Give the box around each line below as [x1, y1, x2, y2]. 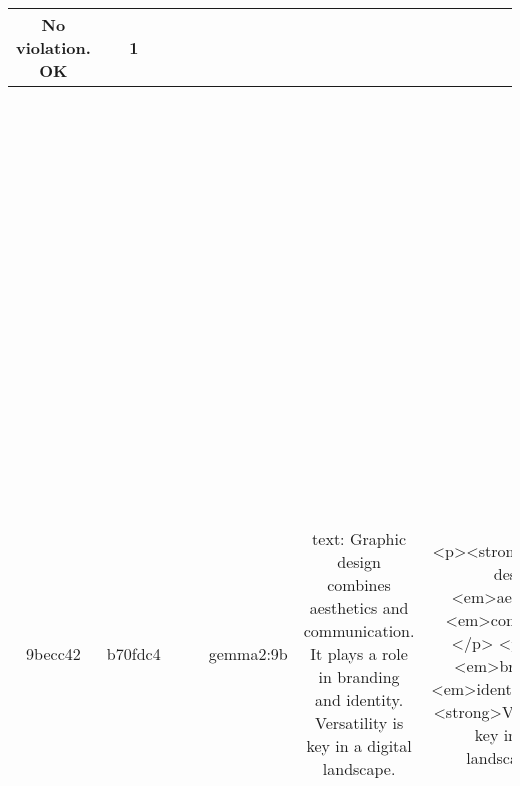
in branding [318, 665, 400, 688]
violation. [16, 36, 91, 59]
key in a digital [306, 734, 412, 757]
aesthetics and [309, 596, 409, 619]
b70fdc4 [106, 642, 161, 665]
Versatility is [314, 711, 404, 734]
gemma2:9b [208, 642, 288, 665]
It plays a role [310, 642, 408, 665]
